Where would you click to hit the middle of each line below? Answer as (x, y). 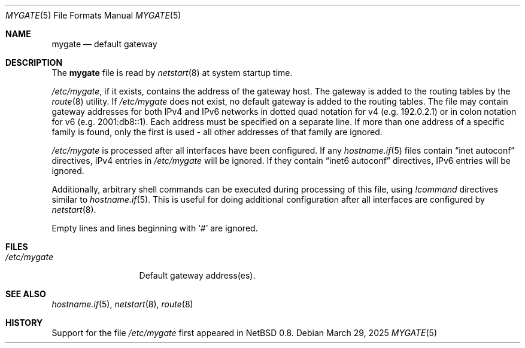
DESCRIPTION (34, 62)
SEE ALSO (26, 294)
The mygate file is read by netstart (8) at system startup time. (172, 73)
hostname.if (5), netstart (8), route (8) (122, 304)
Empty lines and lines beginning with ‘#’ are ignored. (155, 228)
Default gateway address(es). (197, 275)
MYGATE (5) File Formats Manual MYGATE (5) (93, 15)
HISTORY (24, 323)
